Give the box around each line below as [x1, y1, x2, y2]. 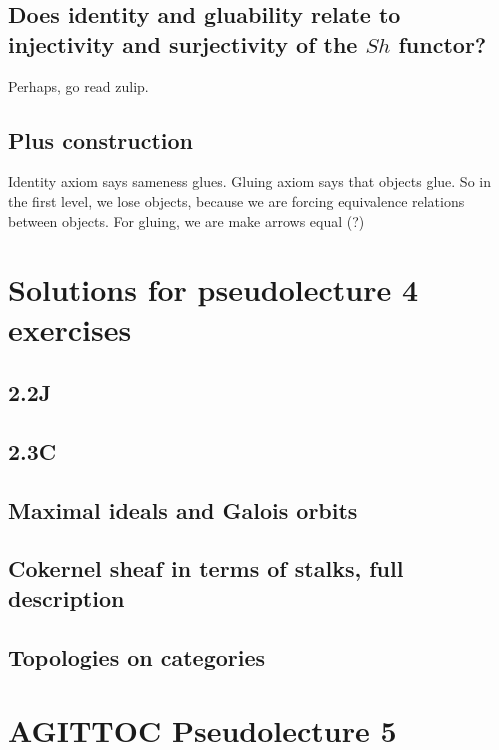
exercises [8, 308, 132, 349]
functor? [398, 28, 487, 59]
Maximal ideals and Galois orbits [8, 494, 358, 525]
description [8, 582, 125, 613]
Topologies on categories [8, 641, 266, 672]
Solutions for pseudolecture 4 [8, 269, 419, 310]
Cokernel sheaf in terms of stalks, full [8, 553, 404, 584]
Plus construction [8, 124, 194, 155]
